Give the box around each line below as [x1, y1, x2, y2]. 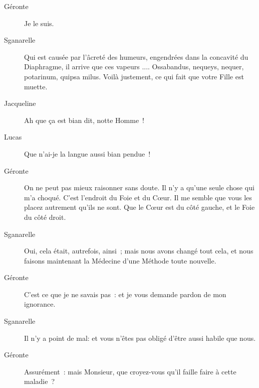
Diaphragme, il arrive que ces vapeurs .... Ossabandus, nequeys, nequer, [24, 61, 244, 72]
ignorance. [24, 299, 56, 309]
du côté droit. [24, 211, 66, 222]
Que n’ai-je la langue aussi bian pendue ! [24, 148, 151, 159]
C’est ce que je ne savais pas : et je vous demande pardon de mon [24, 289, 226, 299]
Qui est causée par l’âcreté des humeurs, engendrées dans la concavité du [24, 51, 248, 62]
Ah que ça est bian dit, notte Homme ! [24, 114, 145, 125]
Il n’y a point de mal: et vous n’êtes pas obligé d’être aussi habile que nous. [24, 332, 256, 343]
